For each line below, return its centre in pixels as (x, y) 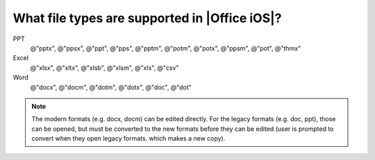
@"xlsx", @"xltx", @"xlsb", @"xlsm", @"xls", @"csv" (105, 68)
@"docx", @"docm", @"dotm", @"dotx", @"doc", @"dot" (111, 87)
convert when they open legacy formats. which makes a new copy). (128, 139)
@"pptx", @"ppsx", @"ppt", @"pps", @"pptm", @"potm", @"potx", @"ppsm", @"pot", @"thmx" (166, 48)
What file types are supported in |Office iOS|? (147, 18)
